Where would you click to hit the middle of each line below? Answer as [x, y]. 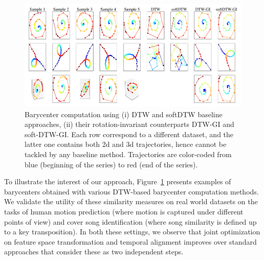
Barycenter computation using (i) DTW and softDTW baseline [124, 114]
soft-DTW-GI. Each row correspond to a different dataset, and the [129, 134]
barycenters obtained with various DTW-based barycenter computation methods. [131, 191]
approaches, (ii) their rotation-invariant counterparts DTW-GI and [129, 124]
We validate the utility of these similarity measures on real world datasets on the [131, 201]
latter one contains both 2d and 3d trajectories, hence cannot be [126, 144]
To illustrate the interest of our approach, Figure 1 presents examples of [118, 181]
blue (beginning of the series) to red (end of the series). [111, 164]
